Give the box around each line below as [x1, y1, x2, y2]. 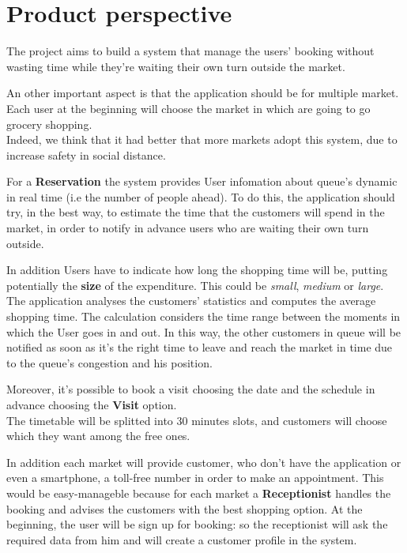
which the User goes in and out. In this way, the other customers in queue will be [6, 323, 401, 340]
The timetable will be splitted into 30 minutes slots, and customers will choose [6, 412, 387, 428]
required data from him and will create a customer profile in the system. [6, 531, 357, 547]
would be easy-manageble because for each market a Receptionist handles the [6, 484, 391, 501]
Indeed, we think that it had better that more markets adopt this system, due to [6, 131, 398, 148]
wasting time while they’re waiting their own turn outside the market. [6, 58, 345, 74]
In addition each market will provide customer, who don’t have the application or [6, 453, 401, 470]
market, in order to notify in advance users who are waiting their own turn [6, 220, 369, 236]
